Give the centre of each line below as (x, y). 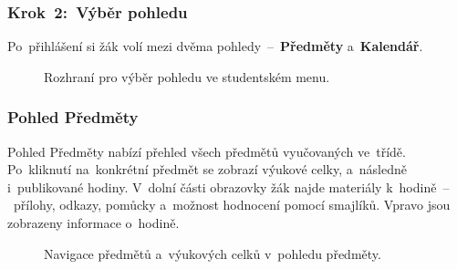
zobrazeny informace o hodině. (93, 222)
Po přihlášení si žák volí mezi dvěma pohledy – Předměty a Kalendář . (215, 46)
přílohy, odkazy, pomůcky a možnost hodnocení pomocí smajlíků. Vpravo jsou (232, 205)
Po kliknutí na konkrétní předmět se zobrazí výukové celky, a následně (207, 169)
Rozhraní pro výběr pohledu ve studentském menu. (187, 76)
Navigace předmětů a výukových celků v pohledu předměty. (213, 253)
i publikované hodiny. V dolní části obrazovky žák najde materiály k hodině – (228, 186)
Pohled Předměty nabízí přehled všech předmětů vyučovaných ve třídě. (207, 151)
